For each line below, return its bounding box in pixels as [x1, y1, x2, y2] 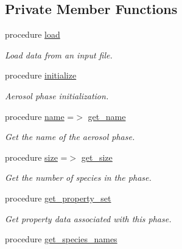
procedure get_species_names [5, 233, 117, 245]
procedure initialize [5, 69, 77, 82]
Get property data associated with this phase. [5, 212, 172, 225]
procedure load [5, 28, 60, 41]
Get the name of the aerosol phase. [5, 130, 135, 143]
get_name [88, 110, 126, 122]
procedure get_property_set [5, 191, 111, 204]
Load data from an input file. [5, 48, 113, 61]
